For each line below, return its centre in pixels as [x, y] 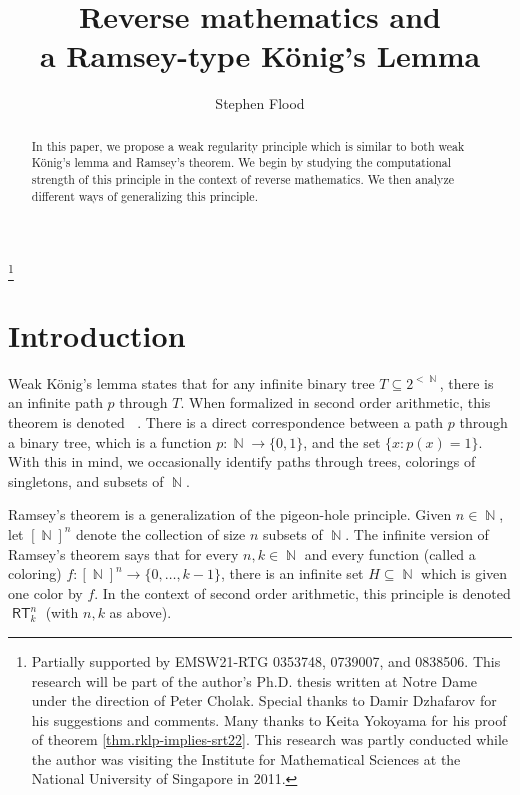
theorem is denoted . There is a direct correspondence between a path [226, 421]
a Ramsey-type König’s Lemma [260, 55]
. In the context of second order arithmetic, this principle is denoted [302, 592]
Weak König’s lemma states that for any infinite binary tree [191, 382]
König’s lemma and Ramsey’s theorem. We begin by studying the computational [241, 162]
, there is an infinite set [292, 573]
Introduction [97, 334]
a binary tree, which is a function [110, 441]
